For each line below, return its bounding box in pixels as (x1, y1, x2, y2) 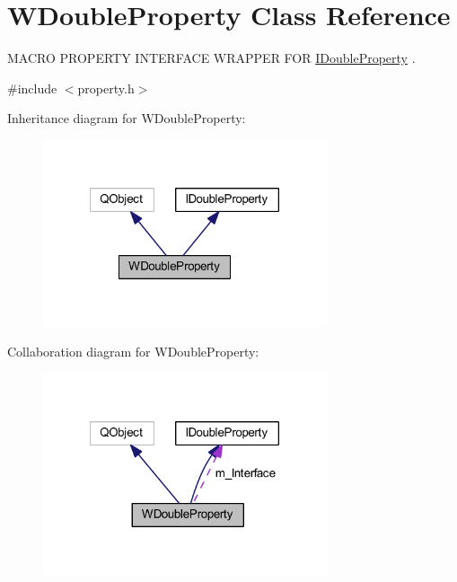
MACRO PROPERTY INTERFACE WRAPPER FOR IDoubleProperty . (7, 48, 416, 67)
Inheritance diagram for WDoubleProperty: (7, 109, 246, 128)
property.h (77, 78, 135, 97)
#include (7, 78, 57, 97)
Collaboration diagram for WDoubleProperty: (7, 342, 259, 361)
